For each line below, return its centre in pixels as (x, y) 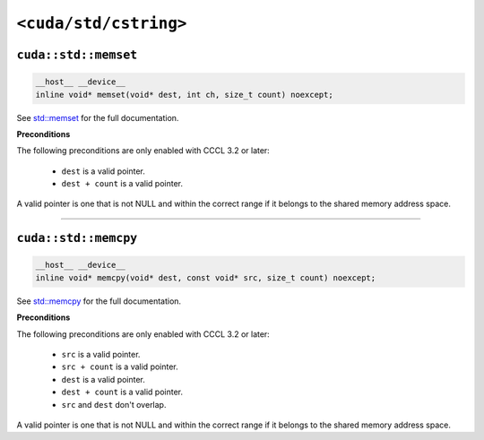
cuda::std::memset (77, 55)
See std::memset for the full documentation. (98, 117)
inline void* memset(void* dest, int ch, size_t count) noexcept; (184, 95)
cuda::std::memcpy (77, 238)
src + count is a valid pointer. (120, 367)
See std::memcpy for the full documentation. (99, 301)
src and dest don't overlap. (114, 404)
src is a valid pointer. (101, 355)
